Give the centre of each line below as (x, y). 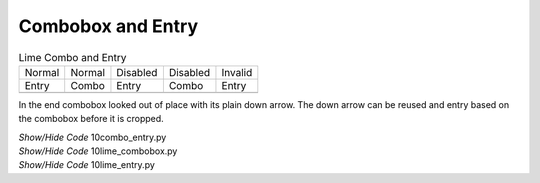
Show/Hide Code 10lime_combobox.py (98, 151)
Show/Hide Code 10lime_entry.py (86, 165)
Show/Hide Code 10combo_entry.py (92, 137)
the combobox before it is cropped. (91, 119)
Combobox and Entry (108, 26)
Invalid (237, 72)
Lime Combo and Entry (72, 57)
